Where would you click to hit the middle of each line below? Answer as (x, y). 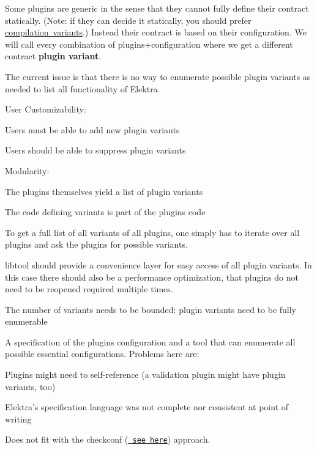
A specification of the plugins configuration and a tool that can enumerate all (150, 341)
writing (18, 419)
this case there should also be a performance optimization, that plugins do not (152, 277)
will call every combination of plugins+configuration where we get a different (149, 44)
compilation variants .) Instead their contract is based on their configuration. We (156, 32)
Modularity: (27, 170)
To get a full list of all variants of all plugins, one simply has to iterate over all (152, 232)
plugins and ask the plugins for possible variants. (96, 244)
